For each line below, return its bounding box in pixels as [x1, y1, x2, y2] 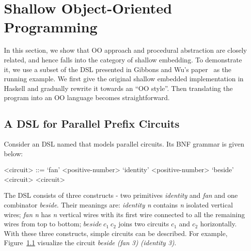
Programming [4, 17, 97, 37]
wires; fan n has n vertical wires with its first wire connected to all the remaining [4, 209, 245, 219]
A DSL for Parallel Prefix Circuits [4, 116, 180, 131]
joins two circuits [118, 219, 169, 229]
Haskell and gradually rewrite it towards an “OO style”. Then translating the [4, 83, 233, 93]
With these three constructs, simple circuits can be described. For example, [4, 228, 228, 238]
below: [4, 148, 23, 158]
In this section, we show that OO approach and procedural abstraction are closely [4, 45, 247, 55]
